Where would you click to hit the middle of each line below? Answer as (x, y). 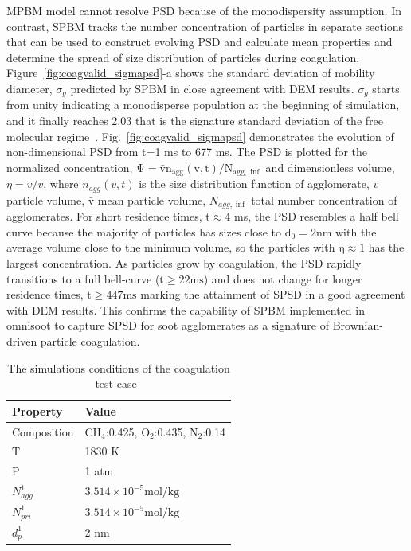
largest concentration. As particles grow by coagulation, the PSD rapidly (184, 262)
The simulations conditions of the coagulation (119, 367)
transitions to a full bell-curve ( (83, 278)
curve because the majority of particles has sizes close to (144, 231)
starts (386, 88)
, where (61, 184)
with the (356, 231)
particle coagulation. (90, 340)
